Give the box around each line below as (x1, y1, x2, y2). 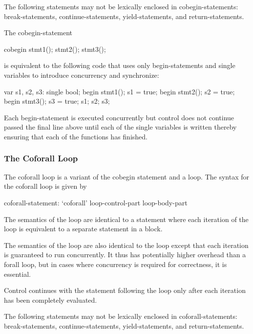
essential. (4, 268, 31, 279)
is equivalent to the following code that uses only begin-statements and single (4, 60, 235, 70)
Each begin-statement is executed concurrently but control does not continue (4, 112, 234, 122)
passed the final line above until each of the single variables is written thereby (4, 122, 237, 132)
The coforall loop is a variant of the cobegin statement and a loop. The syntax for (4, 171, 250, 181)
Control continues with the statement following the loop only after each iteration (4, 285, 246, 295)
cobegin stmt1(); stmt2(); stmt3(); (4, 44, 106, 54)
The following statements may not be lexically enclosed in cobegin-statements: (4, 1, 238, 11)
